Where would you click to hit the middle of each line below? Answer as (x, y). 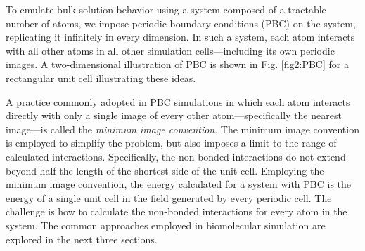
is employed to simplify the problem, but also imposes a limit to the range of (171, 143)
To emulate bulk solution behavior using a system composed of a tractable (166, 9)
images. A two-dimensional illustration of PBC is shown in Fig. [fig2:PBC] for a (177, 64)
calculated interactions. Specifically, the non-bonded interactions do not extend (176, 156)
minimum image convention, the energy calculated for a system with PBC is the (179, 184)
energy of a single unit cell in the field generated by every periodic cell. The (169, 197)
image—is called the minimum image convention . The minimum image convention (182, 129)
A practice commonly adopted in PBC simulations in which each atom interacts (178, 101)
